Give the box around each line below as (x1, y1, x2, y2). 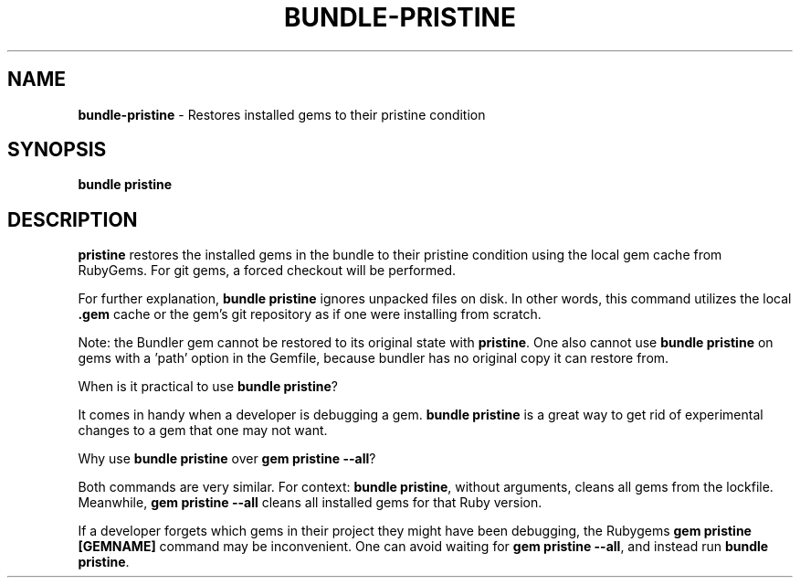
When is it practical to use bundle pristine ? (78, 378, 338, 395)
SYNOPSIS (7, 138, 107, 162)
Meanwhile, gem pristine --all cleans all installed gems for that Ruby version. (78, 495, 542, 511)
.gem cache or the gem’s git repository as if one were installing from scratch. (78, 306, 542, 323)
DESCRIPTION (7, 207, 138, 231)
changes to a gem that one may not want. (78, 422, 328, 439)
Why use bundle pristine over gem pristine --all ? (78, 451, 376, 467)
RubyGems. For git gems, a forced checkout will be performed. (78, 262, 457, 279)
